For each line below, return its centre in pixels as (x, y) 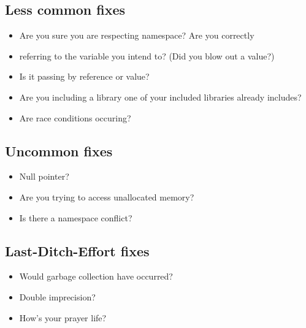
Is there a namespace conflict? (76, 217)
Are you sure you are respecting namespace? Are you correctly (137, 35)
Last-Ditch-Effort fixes (77, 250)
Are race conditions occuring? (75, 117)
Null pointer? (44, 176)
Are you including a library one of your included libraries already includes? (160, 97)
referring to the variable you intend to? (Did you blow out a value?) (147, 55)
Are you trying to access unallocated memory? (107, 196)
